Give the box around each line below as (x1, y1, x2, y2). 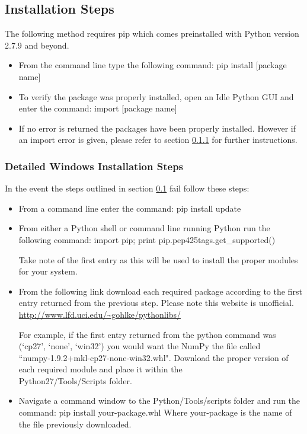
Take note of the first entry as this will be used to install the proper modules (18, 253, 298, 266)
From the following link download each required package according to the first (18, 285, 302, 297)
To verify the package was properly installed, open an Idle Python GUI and (18, 90, 294, 103)
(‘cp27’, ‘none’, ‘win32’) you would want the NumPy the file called (18, 340, 261, 352)
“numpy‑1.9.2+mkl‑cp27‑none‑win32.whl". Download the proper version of (18, 351, 289, 363)
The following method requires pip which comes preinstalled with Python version (5, 27, 299, 40)
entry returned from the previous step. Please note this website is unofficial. (18, 296, 294, 309)
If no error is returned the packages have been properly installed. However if (18, 122, 296, 134)
